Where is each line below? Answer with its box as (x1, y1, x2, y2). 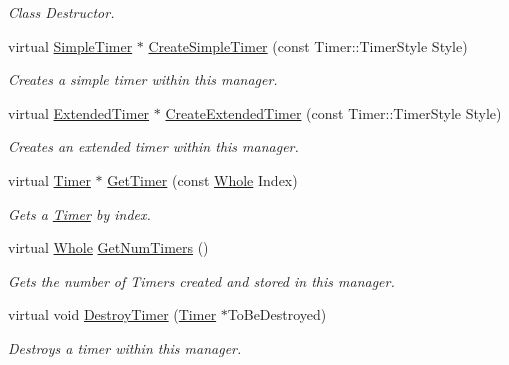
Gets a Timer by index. (8, 203, 151, 224)
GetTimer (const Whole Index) (107, 169, 298, 190)
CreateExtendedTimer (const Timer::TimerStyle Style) (165, 102, 502, 123)
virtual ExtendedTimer (8, 102, 150, 123)
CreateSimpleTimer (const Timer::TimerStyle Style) (148, 35, 468, 56)
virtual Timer (8, 169, 91, 190)
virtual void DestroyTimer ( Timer (8, 304, 217, 325)
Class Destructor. (8, 2, 115, 22)
